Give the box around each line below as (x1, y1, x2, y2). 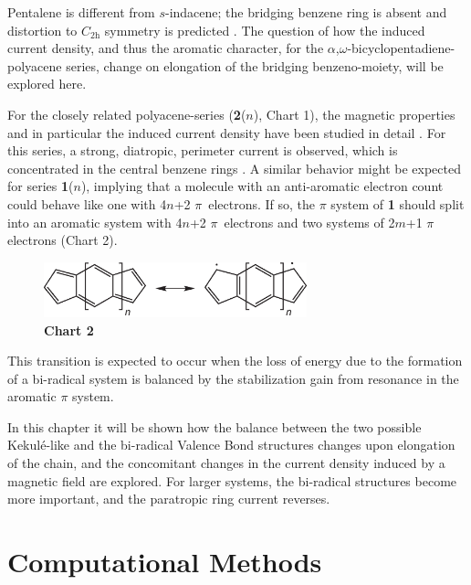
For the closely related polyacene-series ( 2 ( (7, 104, 246, 123)
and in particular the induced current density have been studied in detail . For (7, 122, 446, 142)
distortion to (7, 20, 78, 39)
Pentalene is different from (7, 3, 155, 21)
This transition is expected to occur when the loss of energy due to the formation (7, 351, 463, 370)
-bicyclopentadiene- (347, 38, 455, 58)
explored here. (7, 74, 87, 93)
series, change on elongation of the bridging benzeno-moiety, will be (66, 56, 444, 75)
